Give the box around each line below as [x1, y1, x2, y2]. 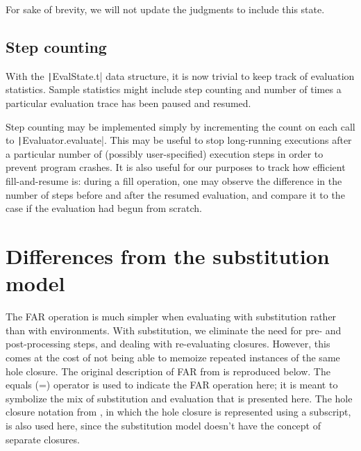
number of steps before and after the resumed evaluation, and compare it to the [6, 187, 345, 202]
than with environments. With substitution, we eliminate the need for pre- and [6, 322, 342, 337]
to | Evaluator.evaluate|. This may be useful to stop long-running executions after [6, 133, 352, 147]
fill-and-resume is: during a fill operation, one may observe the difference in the [6, 174, 342, 188]
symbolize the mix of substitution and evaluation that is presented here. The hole [6, 391, 353, 405]
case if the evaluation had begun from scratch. [6, 201, 202, 215]
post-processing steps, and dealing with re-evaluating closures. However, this [6, 336, 330, 351]
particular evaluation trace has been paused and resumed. [6, 96, 251, 110]
